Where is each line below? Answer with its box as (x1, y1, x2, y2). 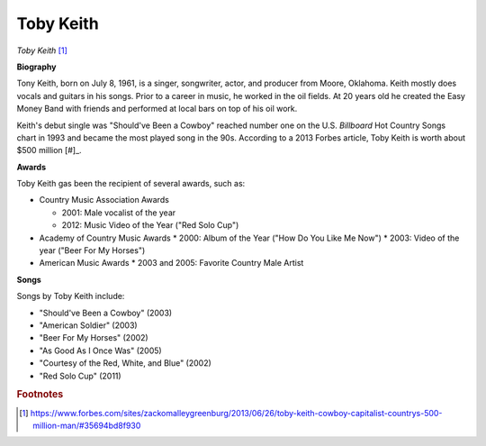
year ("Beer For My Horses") (39, 245, 146, 256)
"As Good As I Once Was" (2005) (39, 345, 162, 356)
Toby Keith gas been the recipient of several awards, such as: (16, 178, 246, 189)
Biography (16, 61, 57, 72)
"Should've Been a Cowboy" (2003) (39, 307, 173, 318)
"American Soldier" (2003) (39, 320, 139, 331)
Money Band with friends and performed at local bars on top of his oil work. (16, 104, 298, 114)
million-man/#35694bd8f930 (32, 420, 141, 431)
